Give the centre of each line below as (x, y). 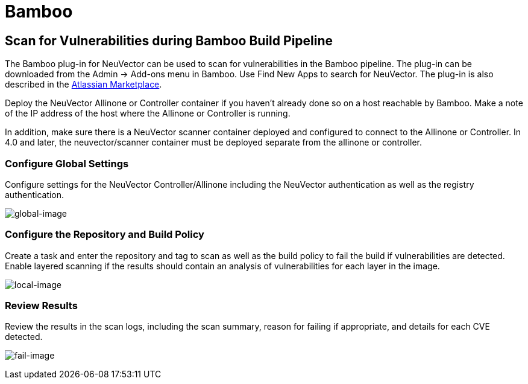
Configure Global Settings (67, 163)
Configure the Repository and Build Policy (105, 235)
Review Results (41, 306)
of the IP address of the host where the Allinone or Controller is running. (148, 114)
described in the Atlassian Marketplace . (83, 85)
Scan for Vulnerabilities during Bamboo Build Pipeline (169, 40)
